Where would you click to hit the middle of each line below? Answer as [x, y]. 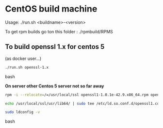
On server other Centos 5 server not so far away [55, 86]
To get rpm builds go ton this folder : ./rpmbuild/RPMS [59, 31]
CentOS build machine [51, 9]
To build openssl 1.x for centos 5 [55, 47]
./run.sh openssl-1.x [27, 67]
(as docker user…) [23, 58]
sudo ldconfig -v [23, 112]
